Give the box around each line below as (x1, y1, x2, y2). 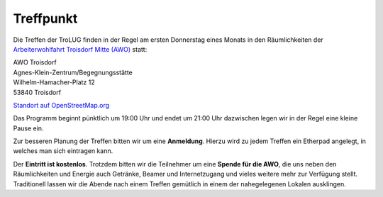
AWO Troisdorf (13, 58, 57, 67)
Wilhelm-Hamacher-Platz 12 (13, 78, 95, 86)
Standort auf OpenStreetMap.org (13, 101, 110, 109)
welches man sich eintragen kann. (13, 147, 113, 155)
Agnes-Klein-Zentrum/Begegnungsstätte (13, 68, 133, 77)
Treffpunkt (13, 11, 78, 26)
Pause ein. (13, 124, 44, 133)
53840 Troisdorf (13, 88, 62, 96)
